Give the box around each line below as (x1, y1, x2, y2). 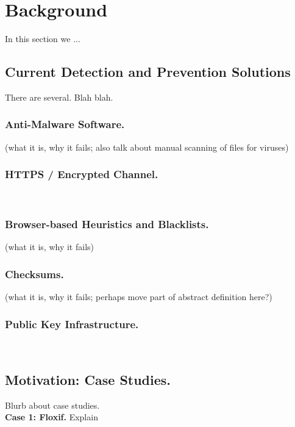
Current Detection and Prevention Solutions (5, 62, 291, 81)
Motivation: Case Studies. (5, 370, 171, 389)
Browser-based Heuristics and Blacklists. (5, 217, 209, 232)
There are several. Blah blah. (5, 90, 113, 103)
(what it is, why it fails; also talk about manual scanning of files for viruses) (5, 140, 289, 153)
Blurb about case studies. (5, 398, 100, 411)
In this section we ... (5, 32, 80, 45)
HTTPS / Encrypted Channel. (5, 167, 158, 182)
